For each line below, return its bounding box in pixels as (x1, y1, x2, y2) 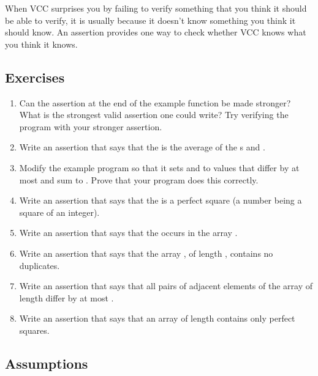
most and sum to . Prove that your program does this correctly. (19, 173, 259, 186)
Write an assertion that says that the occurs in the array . (19, 226, 238, 239)
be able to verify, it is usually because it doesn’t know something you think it (5, 13, 296, 26)
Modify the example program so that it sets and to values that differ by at (19, 161, 300, 174)
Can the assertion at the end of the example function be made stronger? (19, 96, 291, 109)
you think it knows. (5, 37, 78, 50)
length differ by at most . (19, 291, 114, 304)
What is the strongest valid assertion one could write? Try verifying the (19, 108, 289, 121)
